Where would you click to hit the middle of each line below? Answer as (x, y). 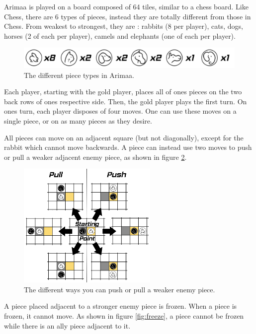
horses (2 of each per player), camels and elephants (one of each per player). (120, 35)
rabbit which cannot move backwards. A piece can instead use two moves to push (128, 147)
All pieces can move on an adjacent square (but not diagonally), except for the (124, 137)
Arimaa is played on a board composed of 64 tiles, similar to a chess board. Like (126, 6)
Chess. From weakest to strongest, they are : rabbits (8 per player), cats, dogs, (124, 26)
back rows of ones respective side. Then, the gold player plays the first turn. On (126, 101)
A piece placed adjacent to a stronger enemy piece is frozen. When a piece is (121, 306)
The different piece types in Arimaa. (79, 75)
